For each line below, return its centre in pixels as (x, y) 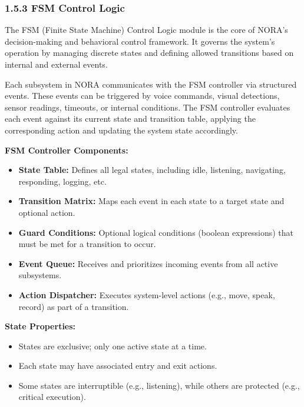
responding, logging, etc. (62, 181)
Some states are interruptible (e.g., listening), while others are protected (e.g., (159, 385)
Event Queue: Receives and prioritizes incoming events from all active (148, 263)
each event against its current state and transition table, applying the (130, 119)
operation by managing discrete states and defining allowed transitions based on (149, 53)
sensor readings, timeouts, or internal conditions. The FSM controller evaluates (148, 107)
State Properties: (40, 326)
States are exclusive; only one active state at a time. (113, 346)
